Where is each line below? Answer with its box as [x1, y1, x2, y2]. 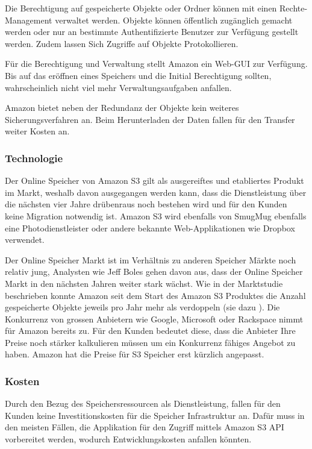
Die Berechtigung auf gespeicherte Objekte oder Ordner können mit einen [5, 2, 277, 14]
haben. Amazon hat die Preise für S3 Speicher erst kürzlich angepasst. [5, 348, 264, 360]
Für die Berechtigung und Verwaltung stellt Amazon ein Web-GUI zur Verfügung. [5, 57, 308, 70]
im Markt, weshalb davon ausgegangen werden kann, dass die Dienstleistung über [5, 186, 307, 198]
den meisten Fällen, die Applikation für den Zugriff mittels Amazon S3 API [5, 421, 284, 433]
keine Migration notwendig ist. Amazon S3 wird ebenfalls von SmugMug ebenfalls [5, 209, 307, 222]
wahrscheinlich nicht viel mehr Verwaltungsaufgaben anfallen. [5, 81, 232, 93]
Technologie [5, 150, 63, 165]
